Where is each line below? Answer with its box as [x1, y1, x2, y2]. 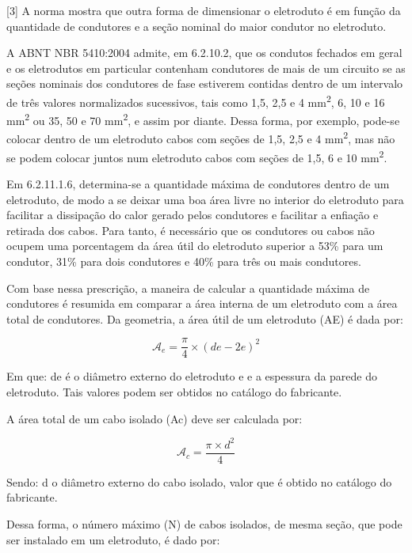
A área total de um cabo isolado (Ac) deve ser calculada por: [6, 410, 303, 426]
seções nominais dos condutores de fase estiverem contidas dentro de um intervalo [6, 75, 403, 92]
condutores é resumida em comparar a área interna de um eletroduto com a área [6, 295, 398, 312]
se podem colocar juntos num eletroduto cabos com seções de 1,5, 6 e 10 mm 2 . [6, 146, 387, 165]
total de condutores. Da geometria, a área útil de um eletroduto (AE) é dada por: [6, 310, 403, 327]
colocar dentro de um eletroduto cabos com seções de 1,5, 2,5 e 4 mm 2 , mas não [6, 128, 395, 147]
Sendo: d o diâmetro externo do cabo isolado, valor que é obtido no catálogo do [6, 473, 392, 490]
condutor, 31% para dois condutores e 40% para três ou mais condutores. [6, 252, 361, 269]
